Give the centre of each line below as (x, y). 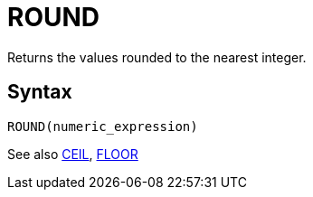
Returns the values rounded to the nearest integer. (157, 57)
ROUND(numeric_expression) (103, 126)
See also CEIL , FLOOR (73, 154)
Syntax (40, 92)
